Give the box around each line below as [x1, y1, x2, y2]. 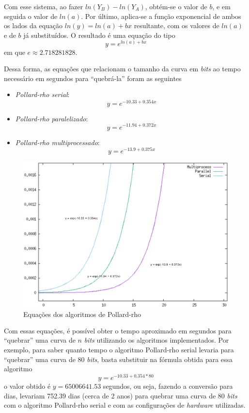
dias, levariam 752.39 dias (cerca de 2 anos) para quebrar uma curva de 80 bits [4, 390, 237, 400]
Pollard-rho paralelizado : [15, 113, 88, 123]
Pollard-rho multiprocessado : [15, 137, 100, 147]
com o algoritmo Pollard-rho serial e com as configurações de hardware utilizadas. [4, 400, 246, 410]
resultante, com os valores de [134, 20, 219, 31]
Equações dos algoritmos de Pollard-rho [23, 309, 141, 319]
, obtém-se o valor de [145, 1, 207, 11]
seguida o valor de [4, 11, 58, 21]
